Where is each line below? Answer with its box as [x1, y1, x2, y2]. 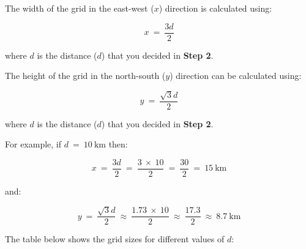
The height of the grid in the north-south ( [5, 69, 166, 82]
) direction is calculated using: [159, 2, 272, 14]
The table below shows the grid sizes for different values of [5, 232, 225, 245]
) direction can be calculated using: [170, 69, 302, 82]
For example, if [5, 138, 62, 151]
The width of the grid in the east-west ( [5, 2, 154, 14]
